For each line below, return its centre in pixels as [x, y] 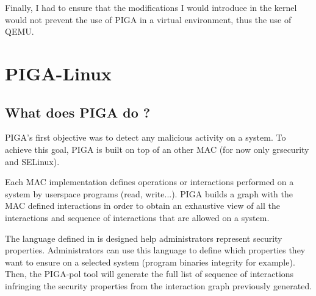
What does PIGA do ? [78, 112]
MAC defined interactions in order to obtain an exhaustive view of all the [143, 206]
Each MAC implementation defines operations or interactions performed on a [149, 182]
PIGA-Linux [58, 73]
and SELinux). [32, 161]
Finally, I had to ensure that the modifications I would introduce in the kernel [151, 7]
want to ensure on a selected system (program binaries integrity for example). [150, 262]
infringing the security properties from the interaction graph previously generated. [159, 285]
